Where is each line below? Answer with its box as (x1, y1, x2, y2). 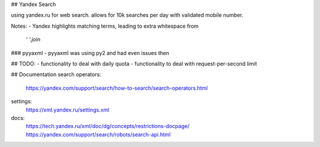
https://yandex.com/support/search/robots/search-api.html (25, 130, 171, 138)
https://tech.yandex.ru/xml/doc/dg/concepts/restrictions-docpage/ (25, 123, 190, 130)
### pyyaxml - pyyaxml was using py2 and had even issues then (11, 49, 169, 56)
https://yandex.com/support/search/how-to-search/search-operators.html (25, 84, 208, 92)
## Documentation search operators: (11, 71, 101, 78)
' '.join (25, 36, 41, 43)
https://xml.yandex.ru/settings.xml (25, 106, 110, 113)
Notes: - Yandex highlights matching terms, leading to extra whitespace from (11, 22, 199, 30)
